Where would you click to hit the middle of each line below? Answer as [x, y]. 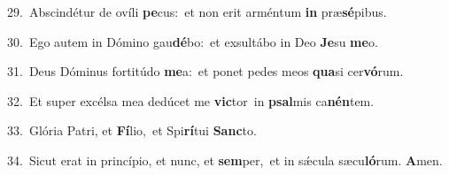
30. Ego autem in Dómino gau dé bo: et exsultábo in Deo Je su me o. [193, 41]
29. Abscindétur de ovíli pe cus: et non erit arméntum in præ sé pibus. [197, 11]
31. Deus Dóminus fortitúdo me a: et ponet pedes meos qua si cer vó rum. [205, 71]
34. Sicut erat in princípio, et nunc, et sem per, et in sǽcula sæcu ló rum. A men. [225, 160]
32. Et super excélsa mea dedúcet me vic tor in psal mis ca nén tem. [191, 100]
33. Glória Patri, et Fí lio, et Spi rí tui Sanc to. [132, 130]
